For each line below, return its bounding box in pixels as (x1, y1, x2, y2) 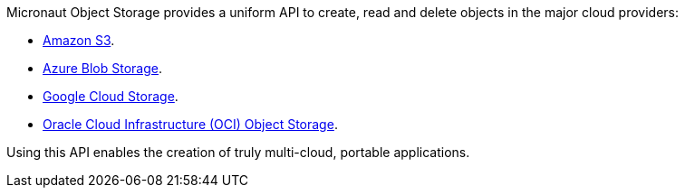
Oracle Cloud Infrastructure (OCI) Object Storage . (43, 116, 338, 132)
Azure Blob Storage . (43, 60, 163, 76)
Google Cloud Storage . (43, 88, 178, 104)
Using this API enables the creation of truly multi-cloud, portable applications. (6, 144, 470, 160)
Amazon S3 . (43, 32, 115, 48)
